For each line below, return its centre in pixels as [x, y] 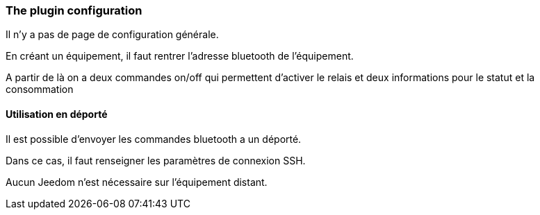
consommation [40, 89]
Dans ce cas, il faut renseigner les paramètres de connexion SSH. [156, 160]
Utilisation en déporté [57, 114]
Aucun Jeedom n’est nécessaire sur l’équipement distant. [137, 182]
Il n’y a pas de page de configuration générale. [112, 35]
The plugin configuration [74, 10]
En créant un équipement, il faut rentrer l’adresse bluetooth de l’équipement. [180, 56]
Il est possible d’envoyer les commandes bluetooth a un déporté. [154, 139]
